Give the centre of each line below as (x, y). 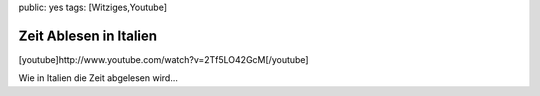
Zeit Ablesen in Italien (88, 35)
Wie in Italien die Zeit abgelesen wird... (98, 78)
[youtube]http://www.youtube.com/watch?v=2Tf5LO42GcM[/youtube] (163, 59)
